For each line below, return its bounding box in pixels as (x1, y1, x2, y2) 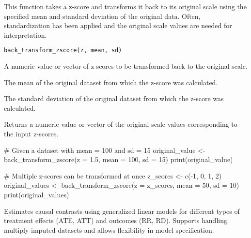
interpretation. (4, 30, 47, 40)
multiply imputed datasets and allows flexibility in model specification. (4, 224, 214, 235)
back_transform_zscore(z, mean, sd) (4, 47, 122, 54)
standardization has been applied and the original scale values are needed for (4, 20, 232, 30)
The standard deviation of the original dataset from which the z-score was (4, 93, 224, 104)
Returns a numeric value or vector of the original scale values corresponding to (4, 119, 237, 129)
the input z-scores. (4, 129, 59, 138)
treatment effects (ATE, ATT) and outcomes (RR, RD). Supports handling (4, 215, 227, 225)
